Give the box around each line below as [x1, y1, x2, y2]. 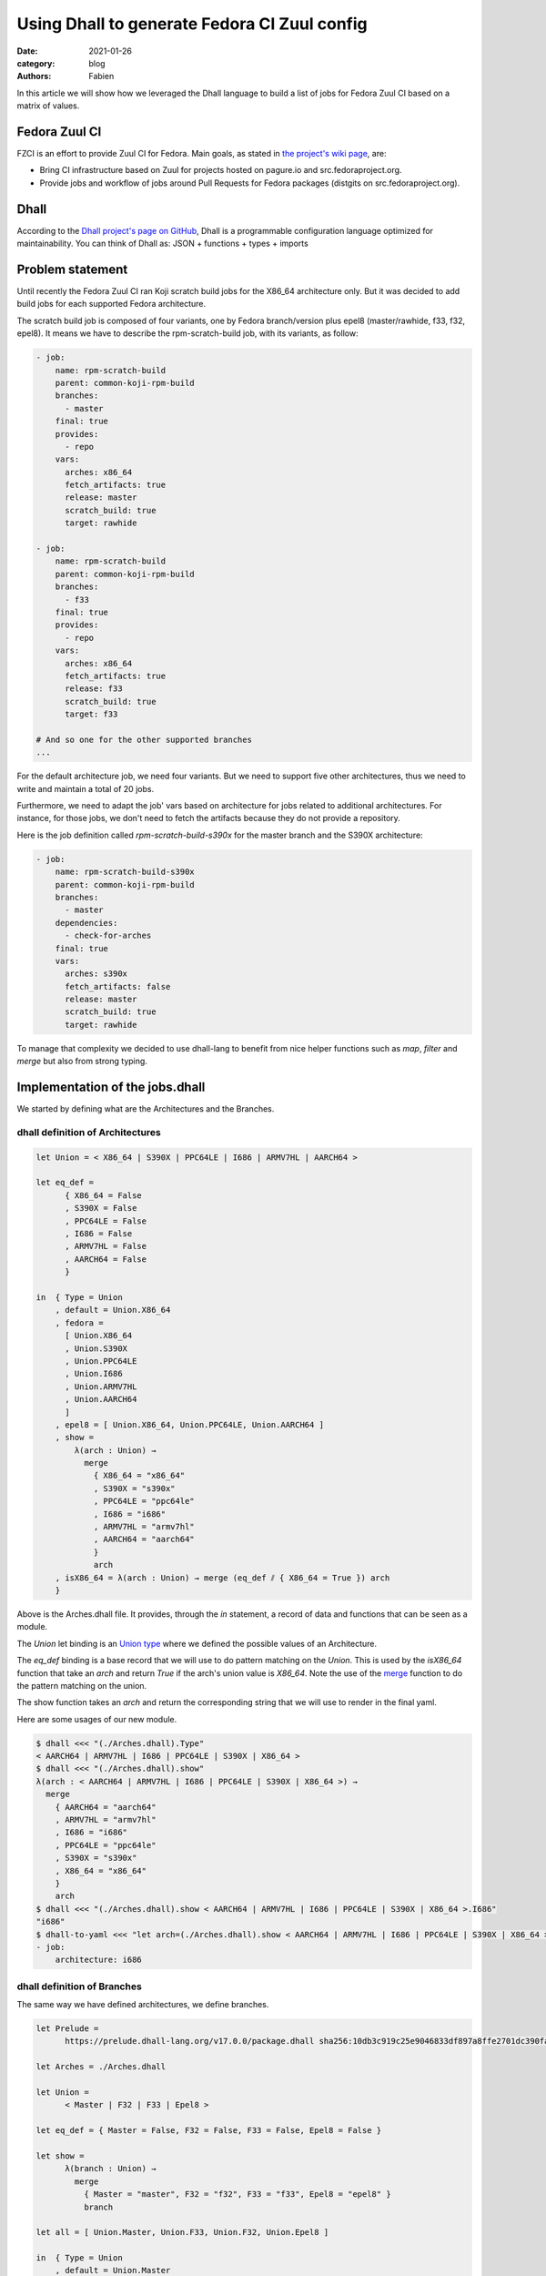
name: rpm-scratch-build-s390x [55, 867, 195, 878]
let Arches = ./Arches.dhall [35, 2062, 167, 2072]
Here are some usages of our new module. [16, 1713, 177, 1724]
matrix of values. [16, 100, 80, 111]
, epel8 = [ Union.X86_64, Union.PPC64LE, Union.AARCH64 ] [55, 1419, 325, 1429]
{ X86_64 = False [65, 1190, 143, 1201]
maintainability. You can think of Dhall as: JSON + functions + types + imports [16, 238, 308, 249]
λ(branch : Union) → [65, 2163, 157, 2174]
